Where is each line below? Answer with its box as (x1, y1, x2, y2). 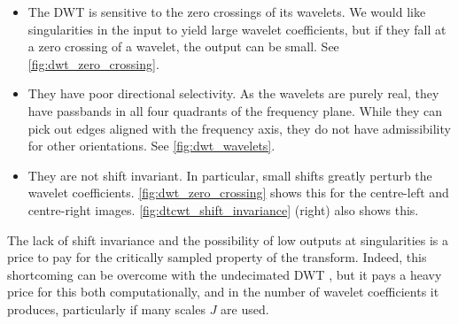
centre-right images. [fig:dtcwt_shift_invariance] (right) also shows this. (27, 200, 419, 219)
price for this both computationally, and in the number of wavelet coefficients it (7, 282, 439, 301)
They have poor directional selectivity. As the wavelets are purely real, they (27, 84, 439, 103)
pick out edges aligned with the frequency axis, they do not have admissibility (27, 119, 451, 137)
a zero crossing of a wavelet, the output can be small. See (27, 37, 339, 56)
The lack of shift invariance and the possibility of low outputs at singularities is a (7, 230, 449, 249)
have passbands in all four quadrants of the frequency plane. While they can (27, 101, 442, 120)
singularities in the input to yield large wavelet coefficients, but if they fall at (27, 19, 446, 38)
